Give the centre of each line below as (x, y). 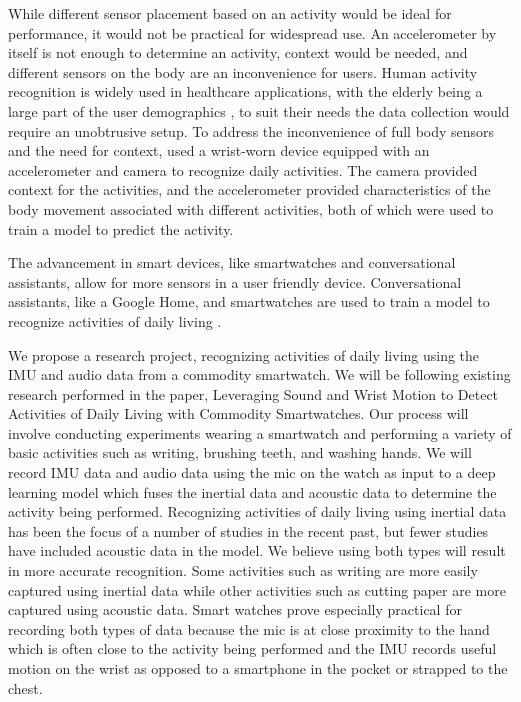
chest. (25, 687)
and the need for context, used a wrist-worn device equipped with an (219, 150)
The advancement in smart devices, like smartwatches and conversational (232, 262)
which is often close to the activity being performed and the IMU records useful (252, 648)
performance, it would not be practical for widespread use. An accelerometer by (252, 32)
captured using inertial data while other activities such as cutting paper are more (257, 589)
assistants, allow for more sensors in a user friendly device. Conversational (235, 281)
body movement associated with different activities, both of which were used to (251, 208)
